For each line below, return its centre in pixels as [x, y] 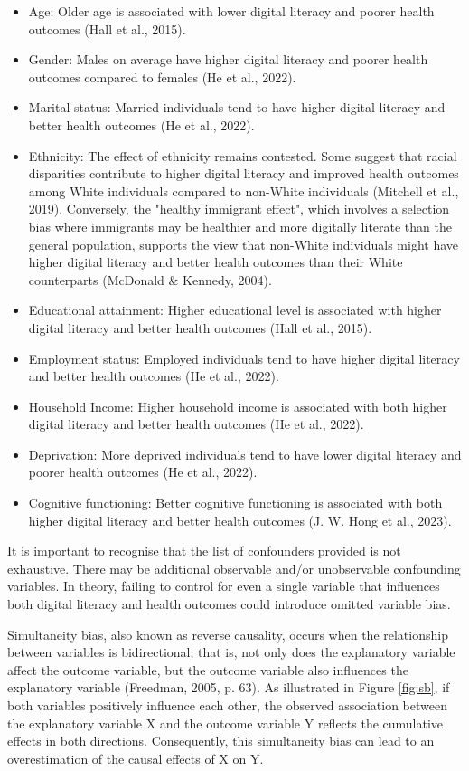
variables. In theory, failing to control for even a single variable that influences [224, 586]
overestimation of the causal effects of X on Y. [136, 758]
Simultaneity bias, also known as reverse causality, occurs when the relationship [228, 634]
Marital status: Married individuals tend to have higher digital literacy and [237, 107]
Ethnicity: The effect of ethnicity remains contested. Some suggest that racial [243, 155]
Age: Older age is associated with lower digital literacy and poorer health [231, 11]
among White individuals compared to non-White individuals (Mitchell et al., [244, 190]
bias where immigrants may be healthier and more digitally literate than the [240, 226]
